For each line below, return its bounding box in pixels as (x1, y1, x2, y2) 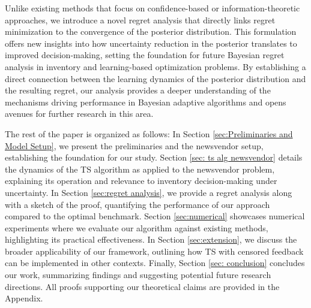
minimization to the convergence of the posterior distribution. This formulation (5, 25, 297, 38)
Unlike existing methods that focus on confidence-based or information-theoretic (5, 2, 300, 14)
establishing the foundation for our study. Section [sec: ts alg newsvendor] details (5, 151, 303, 164)
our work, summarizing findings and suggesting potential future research (5, 268, 271, 281)
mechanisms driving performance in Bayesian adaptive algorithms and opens (5, 95, 286, 108)
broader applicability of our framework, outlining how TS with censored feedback (5, 244, 304, 257)
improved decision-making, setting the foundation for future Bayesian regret (5, 49, 285, 61)
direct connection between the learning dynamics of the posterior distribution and (5, 72, 306, 84)
